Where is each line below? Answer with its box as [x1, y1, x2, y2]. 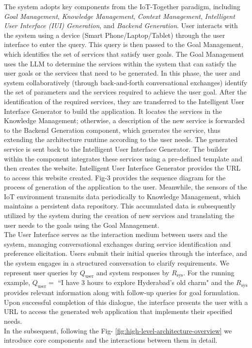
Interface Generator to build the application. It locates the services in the [4, 106, 222, 116]
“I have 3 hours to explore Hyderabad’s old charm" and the [58, 277, 234, 287]
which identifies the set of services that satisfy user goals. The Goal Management [4, 48, 244, 59]
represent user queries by [4, 267, 78, 277]
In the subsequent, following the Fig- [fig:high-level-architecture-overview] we [4, 325, 232, 335]
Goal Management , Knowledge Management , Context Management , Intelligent [4, 11, 235, 21]
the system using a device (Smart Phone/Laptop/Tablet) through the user [4, 30, 225, 40]
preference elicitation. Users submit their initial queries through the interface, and [4, 248, 247, 258]
